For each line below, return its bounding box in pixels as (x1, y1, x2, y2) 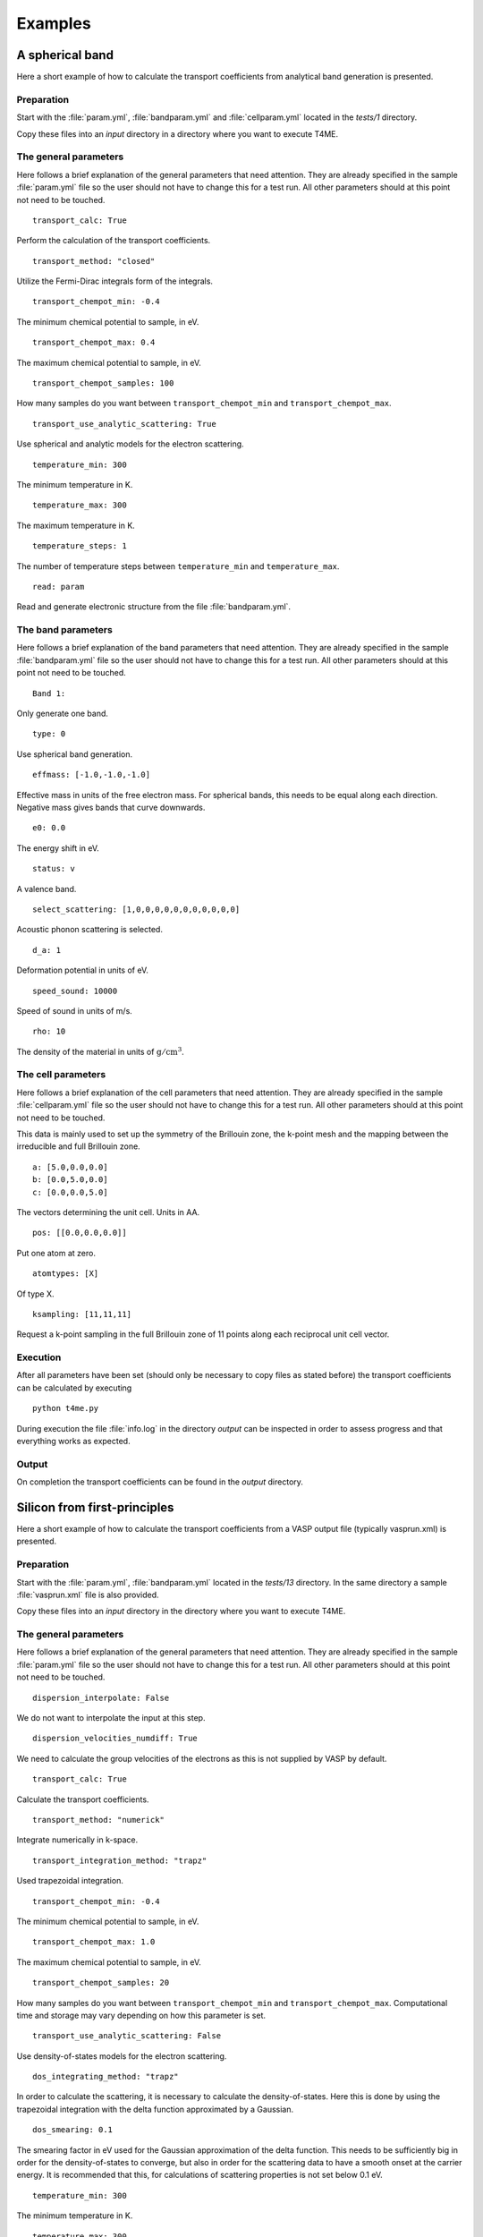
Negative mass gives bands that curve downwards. (16, 802, 206, 812)
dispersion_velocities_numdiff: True (32, 1733, 199, 1744)
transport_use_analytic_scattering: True (32, 419, 216, 429)
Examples (16, 13, 91, 33)
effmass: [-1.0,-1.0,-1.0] (32, 770, 151, 780)
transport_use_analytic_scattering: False (32, 2031, 222, 2041)
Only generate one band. (16, 708, 109, 719)
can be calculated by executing (16, 1382, 132, 1393)
